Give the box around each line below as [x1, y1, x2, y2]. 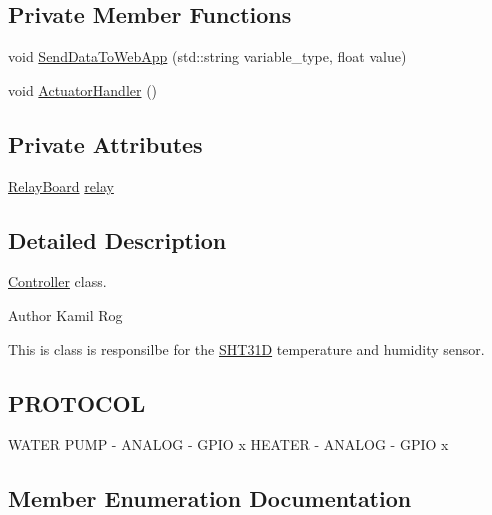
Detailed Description [8, 224, 227, 255]
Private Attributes [8, 128, 203, 159]
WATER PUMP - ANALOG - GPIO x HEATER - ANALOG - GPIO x [8, 434, 449, 455]
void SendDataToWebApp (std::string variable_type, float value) [8, 46, 407, 67]
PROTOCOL [8, 387, 146, 418]
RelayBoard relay [8, 175, 114, 196]
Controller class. [8, 271, 107, 292]
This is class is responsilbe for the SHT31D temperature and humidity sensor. [8, 338, 485, 359]
